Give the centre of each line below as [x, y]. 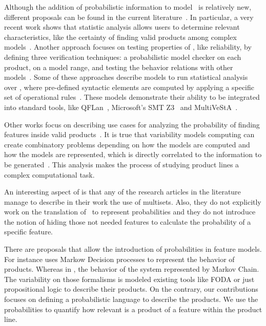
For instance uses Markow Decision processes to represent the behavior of [119, 259]
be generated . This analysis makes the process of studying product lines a [122, 164]
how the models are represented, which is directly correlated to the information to [133, 154]
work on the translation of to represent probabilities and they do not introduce [130, 212]
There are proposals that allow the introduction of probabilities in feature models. [133, 249]
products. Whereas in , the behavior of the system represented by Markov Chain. [132, 269]
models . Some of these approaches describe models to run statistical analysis [126, 77]
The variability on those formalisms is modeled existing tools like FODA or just [129, 279]
